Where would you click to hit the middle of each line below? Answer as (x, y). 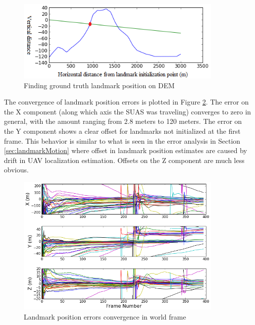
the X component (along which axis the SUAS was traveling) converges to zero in (127, 111)
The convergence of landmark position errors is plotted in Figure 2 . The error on (127, 102)
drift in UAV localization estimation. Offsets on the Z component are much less (124, 160)
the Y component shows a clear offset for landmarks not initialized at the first (122, 131)
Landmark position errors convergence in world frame (105, 317)
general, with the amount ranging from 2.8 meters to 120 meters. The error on (123, 121)
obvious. (16, 170)
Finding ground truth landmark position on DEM (99, 85)
